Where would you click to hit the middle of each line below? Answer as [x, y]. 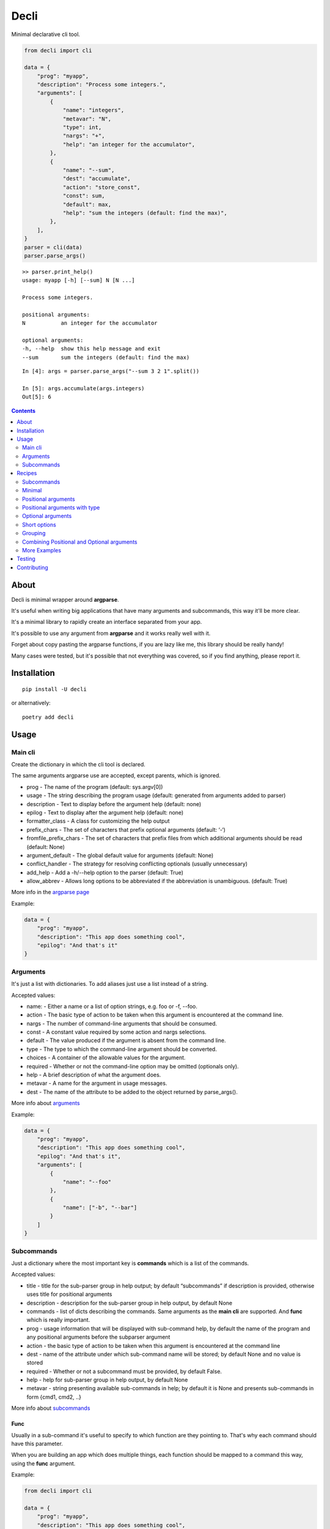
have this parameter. [37, 1444]
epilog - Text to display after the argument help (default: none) [105, 812]
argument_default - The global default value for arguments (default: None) [120, 855]
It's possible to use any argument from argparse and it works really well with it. [111, 633]
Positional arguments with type [61, 508]
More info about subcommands [51, 1408]
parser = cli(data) [53, 247]
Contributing [32, 567]
